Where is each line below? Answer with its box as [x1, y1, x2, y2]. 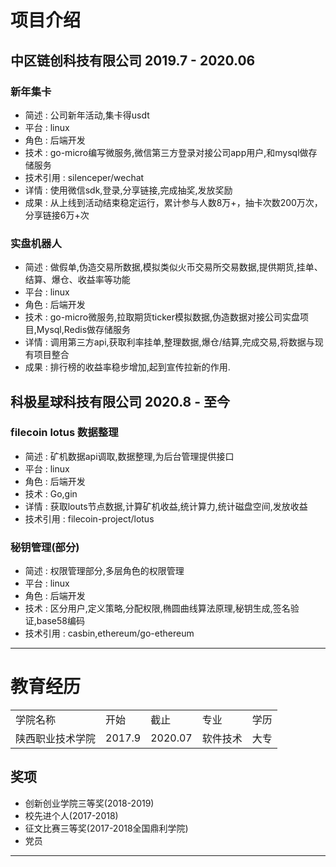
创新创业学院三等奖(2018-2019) [24, 797, 155, 809]
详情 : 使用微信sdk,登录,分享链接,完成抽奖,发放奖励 [24, 184, 233, 196]
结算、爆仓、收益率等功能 [24, 274, 131, 286]
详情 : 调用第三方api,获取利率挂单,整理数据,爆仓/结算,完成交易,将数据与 [24, 336, 315, 348]
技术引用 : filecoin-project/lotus [24, 512, 155, 525]
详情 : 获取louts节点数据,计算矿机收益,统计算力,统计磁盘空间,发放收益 [24, 500, 308, 512]
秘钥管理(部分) [10, 540, 80, 554]
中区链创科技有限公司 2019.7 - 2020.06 [10, 52, 256, 69]
